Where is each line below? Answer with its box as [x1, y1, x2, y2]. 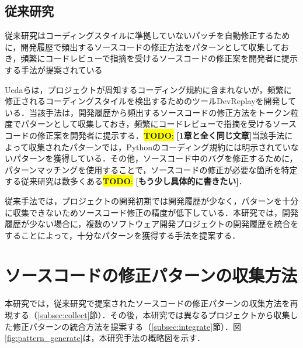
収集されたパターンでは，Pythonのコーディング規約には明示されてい [28, 140, 291, 153]
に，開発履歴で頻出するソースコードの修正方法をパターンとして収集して [5, 40, 281, 53]
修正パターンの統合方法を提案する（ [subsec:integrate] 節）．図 [12, 320, 242, 332]
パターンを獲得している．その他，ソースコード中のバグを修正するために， [12, 152, 298, 164]
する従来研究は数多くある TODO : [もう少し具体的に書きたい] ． [5, 175, 247, 187]
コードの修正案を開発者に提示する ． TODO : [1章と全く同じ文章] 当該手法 [5, 129, 285, 141]
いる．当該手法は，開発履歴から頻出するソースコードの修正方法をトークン [5, 106, 291, 118]
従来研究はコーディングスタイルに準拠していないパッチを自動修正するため [5, 29, 290, 42]
